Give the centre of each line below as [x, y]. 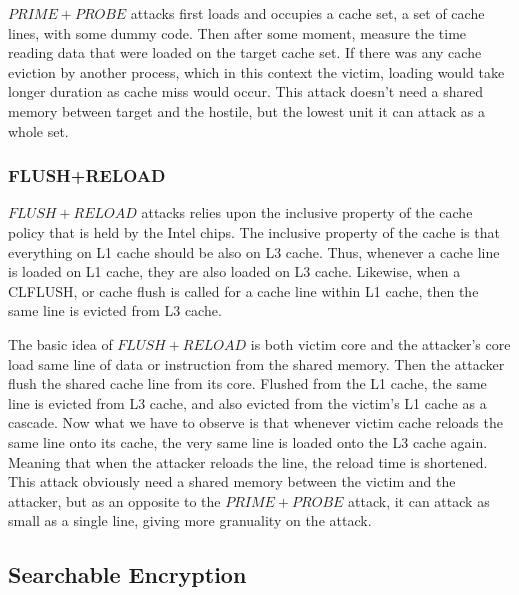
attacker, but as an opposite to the [114, 500]
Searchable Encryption [127, 574]
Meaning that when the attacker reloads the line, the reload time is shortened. [248, 461]
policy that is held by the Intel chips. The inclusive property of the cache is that [254, 231]
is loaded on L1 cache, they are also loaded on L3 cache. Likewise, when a [234, 271]
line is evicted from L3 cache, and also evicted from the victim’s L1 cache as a [247, 402]
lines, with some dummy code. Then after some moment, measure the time [237, 32]
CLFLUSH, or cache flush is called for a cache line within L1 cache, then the [243, 290]
